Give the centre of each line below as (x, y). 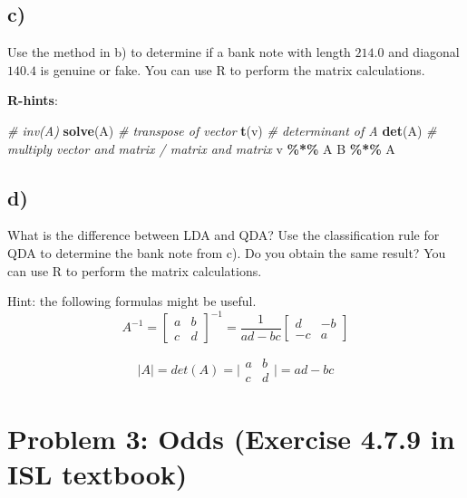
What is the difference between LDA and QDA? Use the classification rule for (224, 235)
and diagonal (424, 52)
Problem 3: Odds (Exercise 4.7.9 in (231, 438)
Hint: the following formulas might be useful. (132, 301)
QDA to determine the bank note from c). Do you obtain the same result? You (227, 252)
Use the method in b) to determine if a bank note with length (179, 52)
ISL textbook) (97, 473)
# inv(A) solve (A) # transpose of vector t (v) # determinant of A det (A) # (222, 130)
